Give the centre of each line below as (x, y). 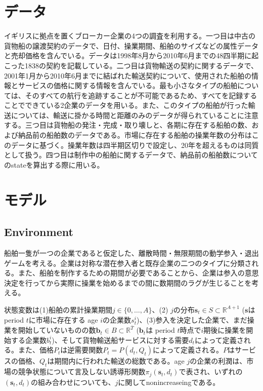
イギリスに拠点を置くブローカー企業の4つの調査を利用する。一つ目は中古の (130, 36)
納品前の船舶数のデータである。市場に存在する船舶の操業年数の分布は (135, 135)
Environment (39, 232)
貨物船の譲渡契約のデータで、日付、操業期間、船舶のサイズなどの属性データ (131, 45)
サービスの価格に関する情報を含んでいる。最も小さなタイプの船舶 (128, 85)
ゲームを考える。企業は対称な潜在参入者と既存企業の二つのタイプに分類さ (128, 263)
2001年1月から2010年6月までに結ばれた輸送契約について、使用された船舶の (128, 75)
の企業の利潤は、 (218, 361)
